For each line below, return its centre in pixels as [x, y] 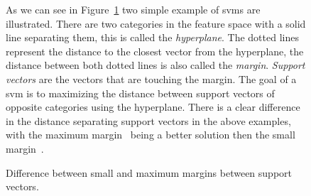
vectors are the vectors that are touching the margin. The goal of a [151, 78]
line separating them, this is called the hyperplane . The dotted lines [152, 37]
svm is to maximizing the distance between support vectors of [140, 93]
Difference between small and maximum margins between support [149, 172]
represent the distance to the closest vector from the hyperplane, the [155, 51]
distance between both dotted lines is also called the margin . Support [155, 65]
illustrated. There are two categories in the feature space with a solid [156, 23]
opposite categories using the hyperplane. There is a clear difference [153, 107]
